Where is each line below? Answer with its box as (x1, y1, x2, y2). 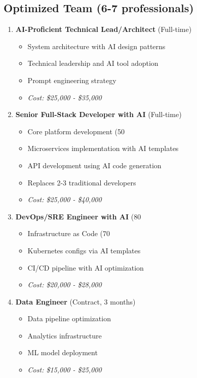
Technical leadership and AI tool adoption (27, 58, 159, 68)
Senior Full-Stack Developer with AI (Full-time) (15, 109, 182, 120)
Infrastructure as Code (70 (27, 228, 110, 239)
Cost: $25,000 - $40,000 (27, 194, 102, 205)
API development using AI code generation (27, 160, 162, 170)
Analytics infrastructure (27, 330, 102, 341)
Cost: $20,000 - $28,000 (27, 279, 102, 290)
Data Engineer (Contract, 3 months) (15, 296, 136, 307)
